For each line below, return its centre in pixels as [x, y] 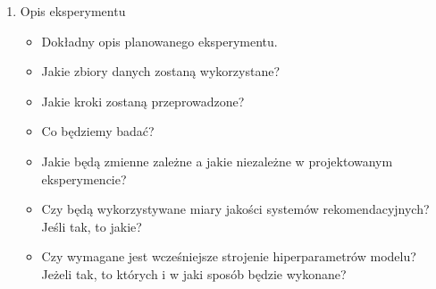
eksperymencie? [84, 178]
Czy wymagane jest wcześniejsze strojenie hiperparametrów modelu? [229, 256]
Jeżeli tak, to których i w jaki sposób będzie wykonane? [194, 273]
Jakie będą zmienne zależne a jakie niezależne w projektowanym [217, 161]
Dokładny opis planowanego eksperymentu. [159, 41]
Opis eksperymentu [73, 11]
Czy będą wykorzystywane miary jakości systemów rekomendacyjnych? [235, 209]
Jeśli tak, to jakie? [92, 226]
